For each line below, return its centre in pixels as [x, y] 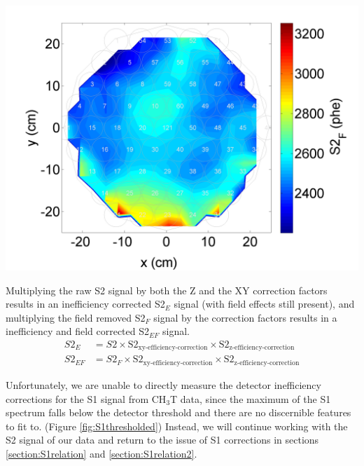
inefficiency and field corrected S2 [78, 331]
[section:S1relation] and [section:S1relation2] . [101, 453]
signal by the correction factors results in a [245, 317]
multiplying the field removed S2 [76, 317]
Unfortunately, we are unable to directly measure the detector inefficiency [163, 384]
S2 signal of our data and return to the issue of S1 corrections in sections [162, 440]
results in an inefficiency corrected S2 [85, 304]
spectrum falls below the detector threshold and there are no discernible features [178, 412]
